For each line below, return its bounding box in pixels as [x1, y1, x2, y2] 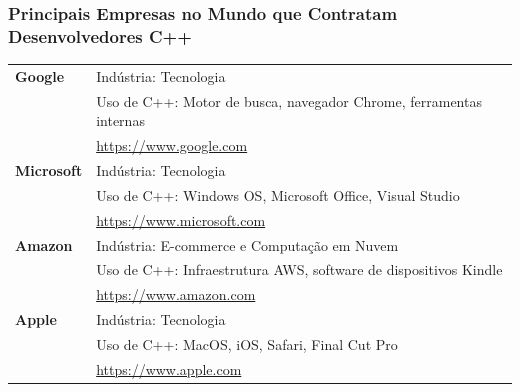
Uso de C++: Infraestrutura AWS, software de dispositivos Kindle [96, 259, 503, 280]
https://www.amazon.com [96, 284, 256, 305]
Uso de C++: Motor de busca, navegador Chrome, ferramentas [96, 90, 482, 111]
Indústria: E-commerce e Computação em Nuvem [96, 234, 399, 255]
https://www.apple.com [96, 358, 242, 379]
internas [96, 110, 145, 131]
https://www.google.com [96, 135, 248, 156]
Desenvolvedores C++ [8, 23, 192, 48]
